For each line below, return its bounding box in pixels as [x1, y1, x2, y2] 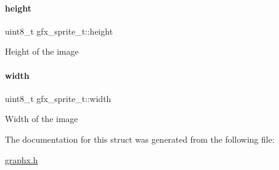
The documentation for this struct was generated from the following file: [5, 132, 275, 145]
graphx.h [5, 153, 38, 166]
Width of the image [5, 112, 78, 125]
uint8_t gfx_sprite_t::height [5, 24, 113, 37]
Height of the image [5, 45, 79, 58]
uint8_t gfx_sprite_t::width [5, 92, 111, 104]
